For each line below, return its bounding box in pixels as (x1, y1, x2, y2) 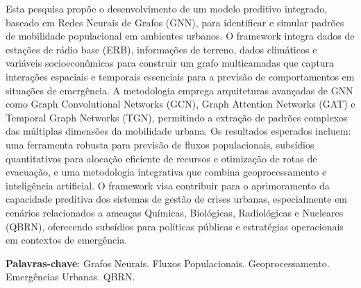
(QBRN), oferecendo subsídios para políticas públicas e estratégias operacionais (6, 219, 344, 233)
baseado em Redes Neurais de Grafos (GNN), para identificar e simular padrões (6, 15, 344, 29)
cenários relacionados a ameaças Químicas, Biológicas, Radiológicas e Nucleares (6, 205, 344, 219)
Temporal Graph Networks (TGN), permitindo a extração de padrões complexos (6, 110, 348, 124)
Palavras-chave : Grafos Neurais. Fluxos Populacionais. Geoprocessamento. (6, 255, 330, 270)
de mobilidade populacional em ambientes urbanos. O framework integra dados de (6, 28, 355, 43)
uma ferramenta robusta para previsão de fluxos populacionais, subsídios (6, 137, 314, 151)
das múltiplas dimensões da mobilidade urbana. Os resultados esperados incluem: (6, 124, 351, 138)
